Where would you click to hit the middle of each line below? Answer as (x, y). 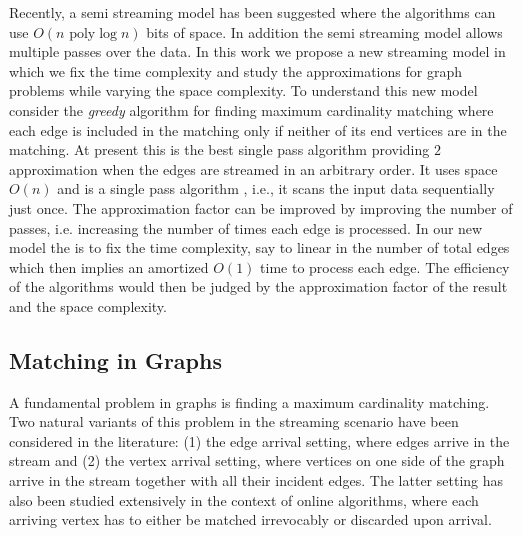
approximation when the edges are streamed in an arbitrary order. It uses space (253, 168)
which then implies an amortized (109, 266)
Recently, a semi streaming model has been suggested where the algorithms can (252, 12)
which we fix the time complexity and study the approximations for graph (235, 70)
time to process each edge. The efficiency (385, 266)
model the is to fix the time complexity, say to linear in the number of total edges (259, 247)
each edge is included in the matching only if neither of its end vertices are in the (258, 129)
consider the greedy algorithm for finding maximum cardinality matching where (251, 109)
